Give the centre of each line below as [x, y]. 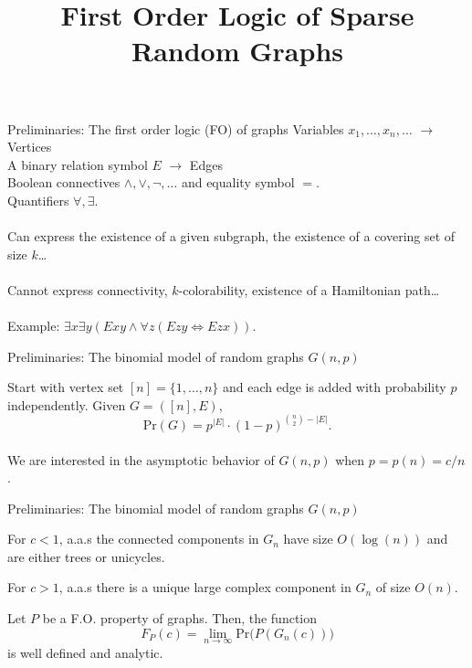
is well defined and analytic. [85, 652]
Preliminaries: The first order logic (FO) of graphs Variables [176, 128]
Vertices [30, 147]
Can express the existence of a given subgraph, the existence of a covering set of [231, 236]
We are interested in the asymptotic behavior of [141, 459]
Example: [34, 326]
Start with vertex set [66, 387]
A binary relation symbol [78, 164]
